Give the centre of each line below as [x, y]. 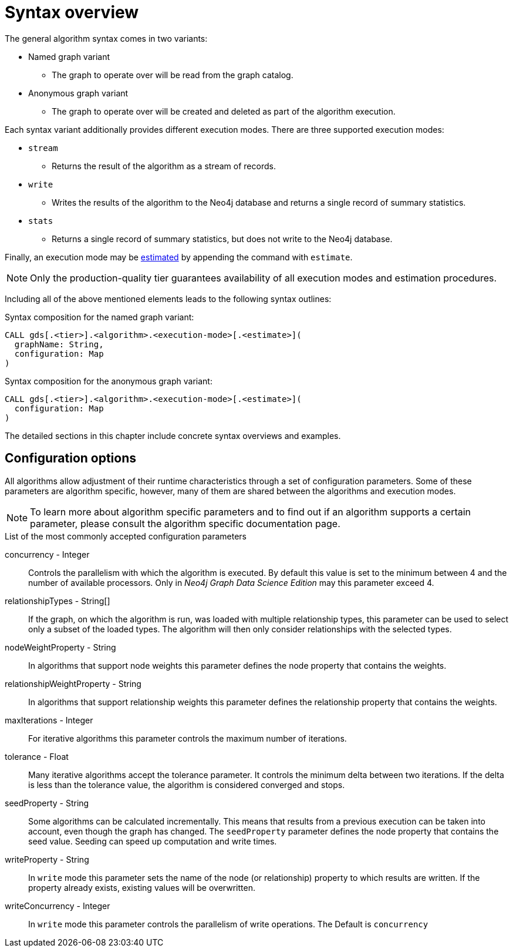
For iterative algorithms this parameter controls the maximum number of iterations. [188, 738]
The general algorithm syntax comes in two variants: [106, 38]
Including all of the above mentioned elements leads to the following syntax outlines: [168, 299]
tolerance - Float [37, 756]
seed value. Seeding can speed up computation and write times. [153, 841]
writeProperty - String [47, 859]
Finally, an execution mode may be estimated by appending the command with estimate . [179, 257]
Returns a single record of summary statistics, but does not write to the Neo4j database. [222, 239]
